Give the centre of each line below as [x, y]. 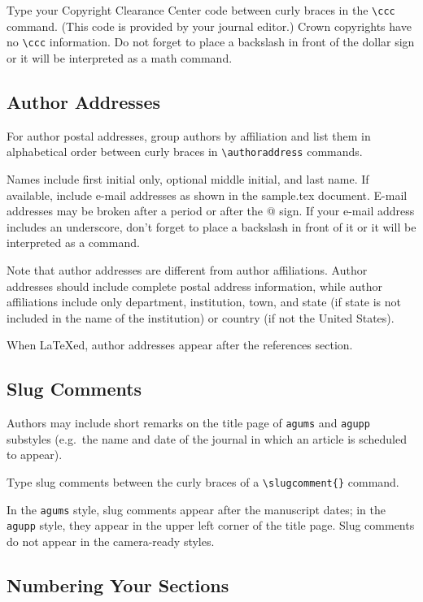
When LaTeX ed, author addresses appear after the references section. [180, 345]
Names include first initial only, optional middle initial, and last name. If [188, 178]
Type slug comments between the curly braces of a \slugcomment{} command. [203, 481]
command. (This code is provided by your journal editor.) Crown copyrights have [209, 26]
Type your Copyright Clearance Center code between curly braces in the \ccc [201, 10]
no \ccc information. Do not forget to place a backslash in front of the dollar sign [211, 42]
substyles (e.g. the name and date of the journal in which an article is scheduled [207, 438]
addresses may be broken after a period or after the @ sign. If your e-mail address [211, 211]
